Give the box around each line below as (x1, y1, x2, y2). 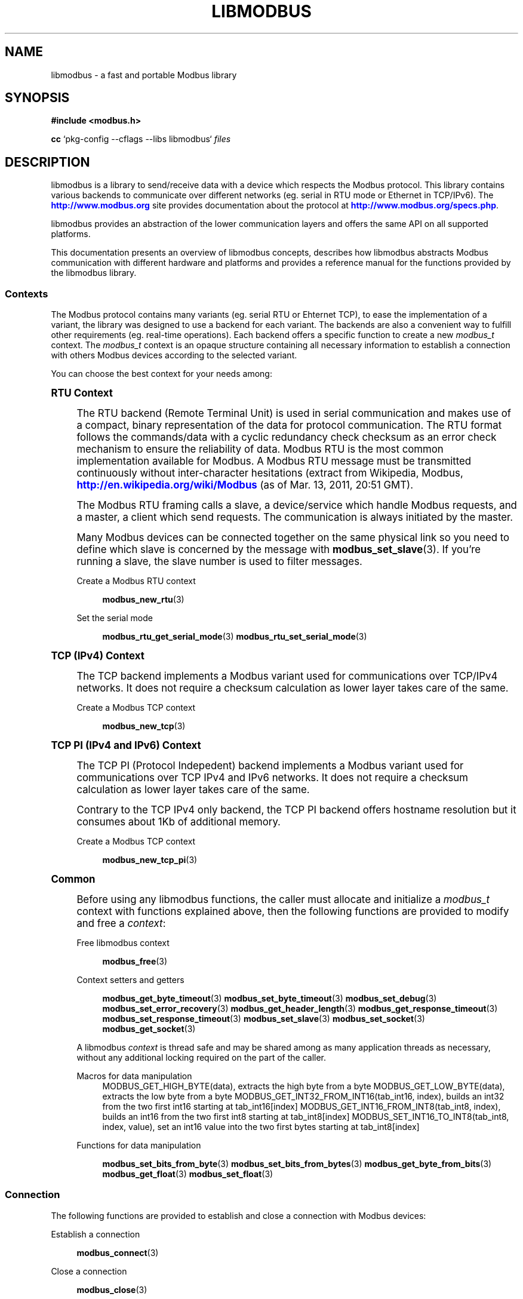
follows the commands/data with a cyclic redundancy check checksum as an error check (76, 431, 497, 444)
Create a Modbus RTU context (76, 576, 196, 586)
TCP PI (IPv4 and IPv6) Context (51, 739, 201, 752)
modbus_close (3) (76, 1284, 147, 1295)
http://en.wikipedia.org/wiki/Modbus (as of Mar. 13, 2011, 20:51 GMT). (76, 479, 414, 492)
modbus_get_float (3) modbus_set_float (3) (102, 1169, 273, 1180)
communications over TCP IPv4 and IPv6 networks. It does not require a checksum (76, 772, 468, 784)
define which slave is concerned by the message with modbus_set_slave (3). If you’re (76, 543, 481, 556)
